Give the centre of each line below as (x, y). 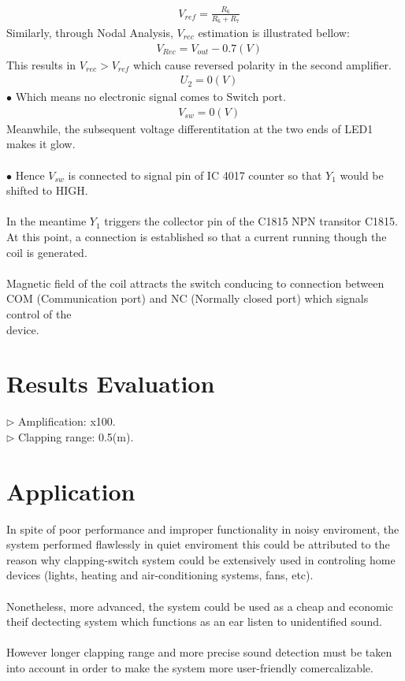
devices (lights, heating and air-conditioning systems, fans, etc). (160, 575)
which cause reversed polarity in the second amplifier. (262, 64)
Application (71, 491)
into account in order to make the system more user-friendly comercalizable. (190, 667)
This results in (41, 64)
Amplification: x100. (67, 421)
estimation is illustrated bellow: (274, 32)
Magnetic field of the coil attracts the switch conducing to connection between (195, 283)
